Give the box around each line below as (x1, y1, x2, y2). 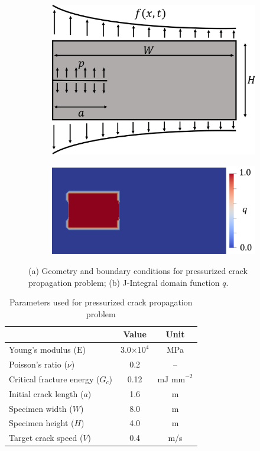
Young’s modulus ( (9, 343, 77, 356)
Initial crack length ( (9, 387, 84, 400)
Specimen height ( (9, 417, 74, 429)
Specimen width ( (9, 402, 73, 414)
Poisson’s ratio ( (9, 358, 67, 371)
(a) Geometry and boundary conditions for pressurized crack (28, 264, 248, 276)
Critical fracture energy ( (9, 372, 100, 385)
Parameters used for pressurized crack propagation (9, 296, 193, 308)
